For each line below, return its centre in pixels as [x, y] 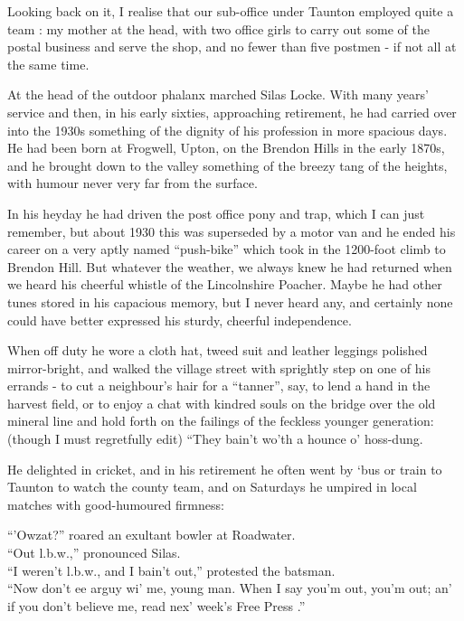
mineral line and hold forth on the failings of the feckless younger [188, 421]
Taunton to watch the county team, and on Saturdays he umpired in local [212, 487]
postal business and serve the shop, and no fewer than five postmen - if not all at [232, 47]
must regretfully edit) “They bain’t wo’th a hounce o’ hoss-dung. [243, 439]
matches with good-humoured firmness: [116, 504]
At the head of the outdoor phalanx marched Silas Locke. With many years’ [218, 94]
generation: [403, 421]
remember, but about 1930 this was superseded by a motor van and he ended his [232, 231]
